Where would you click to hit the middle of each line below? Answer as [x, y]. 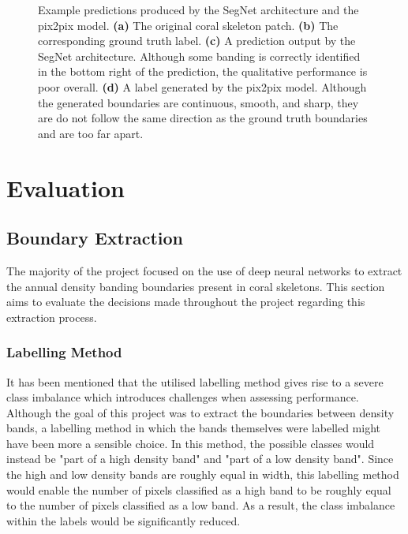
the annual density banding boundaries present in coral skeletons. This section [196, 286]
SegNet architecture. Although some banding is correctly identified [199, 56]
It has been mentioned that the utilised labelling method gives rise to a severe [195, 381]
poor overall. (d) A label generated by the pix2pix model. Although [202, 86]
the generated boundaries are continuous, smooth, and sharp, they [198, 102]
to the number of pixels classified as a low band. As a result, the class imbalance [201, 505]
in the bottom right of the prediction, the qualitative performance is [203, 71]
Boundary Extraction [95, 238]
